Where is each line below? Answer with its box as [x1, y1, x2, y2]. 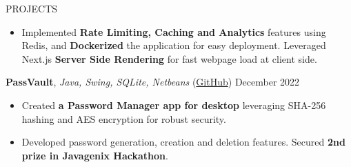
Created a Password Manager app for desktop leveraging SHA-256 [21, 97, 326, 112]
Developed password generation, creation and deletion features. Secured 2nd [21, 135, 345, 149]
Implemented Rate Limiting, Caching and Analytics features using [21, 24, 326, 39]
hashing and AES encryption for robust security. [21, 111, 226, 126]
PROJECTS [6, 1, 58, 15]
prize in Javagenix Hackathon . [21, 148, 168, 162]
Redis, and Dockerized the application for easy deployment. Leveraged [21, 38, 326, 52]
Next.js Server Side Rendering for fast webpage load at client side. [21, 51, 317, 66]
